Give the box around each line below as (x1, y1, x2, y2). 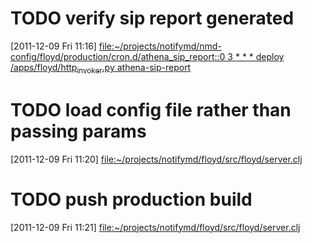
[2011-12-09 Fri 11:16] (10, 40, 97, 52)
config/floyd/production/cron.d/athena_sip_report (10, 50, 215, 62)
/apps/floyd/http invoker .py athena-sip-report (10, 61, 192, 76)
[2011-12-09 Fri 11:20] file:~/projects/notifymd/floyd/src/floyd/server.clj (10, 153, 303, 165)
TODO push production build (10, 188, 253, 211)
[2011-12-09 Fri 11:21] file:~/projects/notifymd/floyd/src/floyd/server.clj (10, 221, 301, 233)
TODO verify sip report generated (10, 7, 295, 30)
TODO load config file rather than (10, 98, 292, 121)
